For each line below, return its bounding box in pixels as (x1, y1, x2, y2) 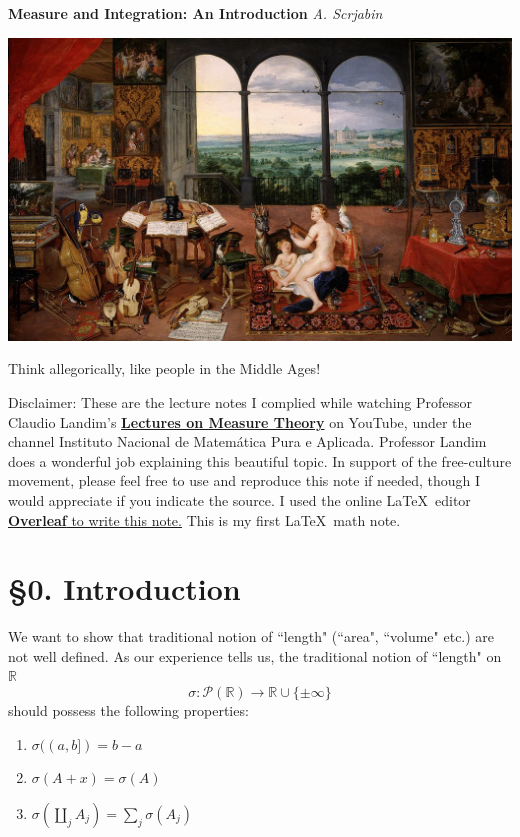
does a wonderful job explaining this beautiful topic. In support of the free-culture (8, 450, 512, 471)
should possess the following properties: (8, 700, 249, 721)
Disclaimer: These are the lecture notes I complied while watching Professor (8, 391, 473, 412)
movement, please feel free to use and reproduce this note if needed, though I (8, 470, 481, 491)
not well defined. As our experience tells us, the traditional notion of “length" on (8, 645, 502, 666)
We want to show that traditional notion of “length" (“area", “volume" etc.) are (8, 626, 495, 647)
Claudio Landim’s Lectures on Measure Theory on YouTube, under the (8, 411, 472, 432)
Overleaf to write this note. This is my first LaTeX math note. (8, 509, 401, 530)
